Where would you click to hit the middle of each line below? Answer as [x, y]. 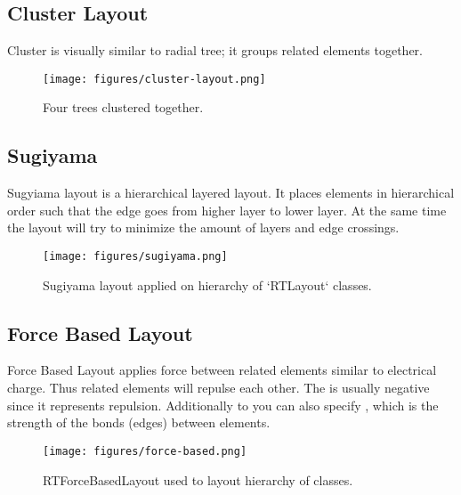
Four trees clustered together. [123, 107]
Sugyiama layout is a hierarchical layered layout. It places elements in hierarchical [231, 193]
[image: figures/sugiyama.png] [135, 257]
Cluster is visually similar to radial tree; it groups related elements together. [215, 50]
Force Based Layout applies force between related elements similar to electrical [222, 370]
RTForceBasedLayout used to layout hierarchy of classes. [198, 479]
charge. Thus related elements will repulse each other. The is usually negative [218, 388]
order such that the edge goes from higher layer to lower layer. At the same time [227, 210]
